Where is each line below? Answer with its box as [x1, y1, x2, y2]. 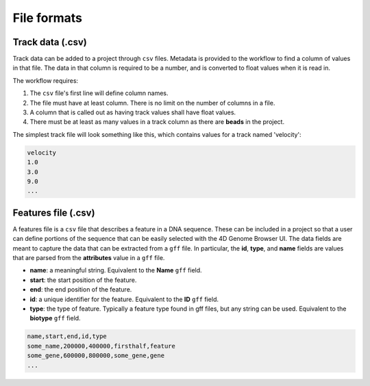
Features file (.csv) [12, 207, 95, 218]
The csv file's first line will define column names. [29, 89, 169, 97]
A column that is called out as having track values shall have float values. [29, 108, 236, 116]
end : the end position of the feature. [29, 285, 132, 294]
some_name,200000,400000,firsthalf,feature [27, 342, 176, 350]
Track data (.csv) [12, 36, 87, 48]
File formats [12, 10, 82, 25]
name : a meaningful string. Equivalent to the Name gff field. [29, 266, 202, 274]
